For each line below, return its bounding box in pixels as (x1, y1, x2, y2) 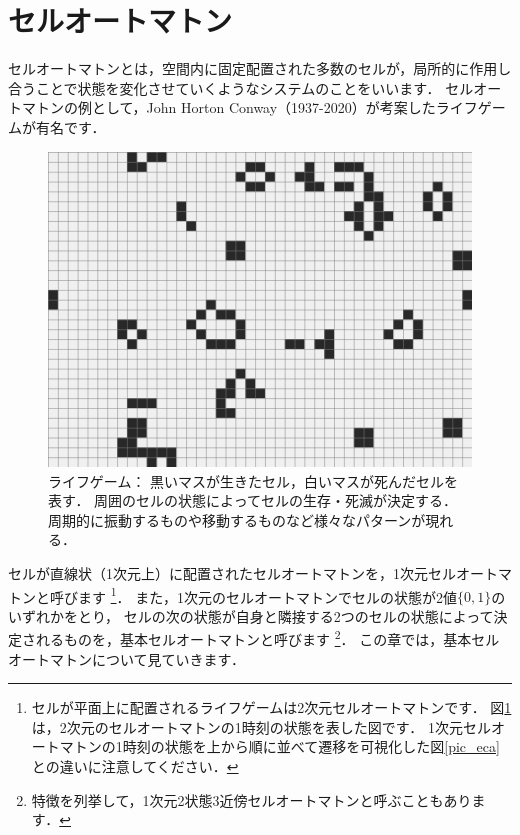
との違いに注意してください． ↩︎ (31, 756, 239, 777)
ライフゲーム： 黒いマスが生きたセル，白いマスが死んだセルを (48, 470, 459, 491)
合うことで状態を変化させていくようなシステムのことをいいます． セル (8, 77, 474, 98)
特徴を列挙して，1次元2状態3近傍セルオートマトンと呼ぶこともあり (31, 789, 472, 810)
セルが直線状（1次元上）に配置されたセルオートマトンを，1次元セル (8, 563, 456, 583)
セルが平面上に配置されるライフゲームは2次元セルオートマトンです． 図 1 (31, 697, 512, 718)
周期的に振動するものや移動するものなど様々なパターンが (48, 509, 426, 530)
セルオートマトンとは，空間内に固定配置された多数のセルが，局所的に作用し (8, 58, 512, 79)
